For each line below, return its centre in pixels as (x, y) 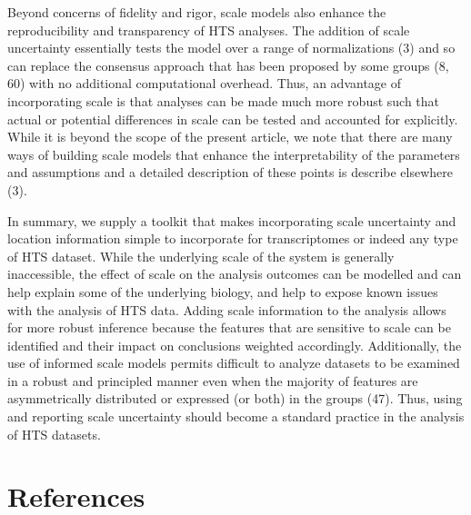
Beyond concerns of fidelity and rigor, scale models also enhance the (197, 12)
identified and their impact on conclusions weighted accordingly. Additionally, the (235, 345)
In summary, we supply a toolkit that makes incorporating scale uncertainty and (232, 220)
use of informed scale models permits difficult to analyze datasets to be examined (234, 363)
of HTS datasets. (54, 434)
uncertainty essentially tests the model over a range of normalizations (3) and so (231, 48)
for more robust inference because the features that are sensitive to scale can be (229, 327)
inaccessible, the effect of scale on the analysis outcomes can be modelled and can (235, 274)
